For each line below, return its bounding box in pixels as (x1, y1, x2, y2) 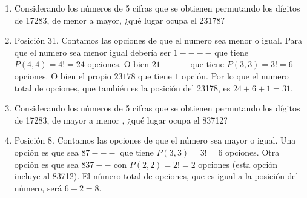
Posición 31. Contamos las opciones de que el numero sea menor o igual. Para (14, 34, 303, 47)
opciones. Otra (225, 145, 280, 158)
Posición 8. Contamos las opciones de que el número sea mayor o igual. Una (14, 134, 296, 147)
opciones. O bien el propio (14, 69, 111, 82)
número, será (14, 181, 62, 194)
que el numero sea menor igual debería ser (14, 45, 171, 58)
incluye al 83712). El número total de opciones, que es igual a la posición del (14, 170, 299, 182)
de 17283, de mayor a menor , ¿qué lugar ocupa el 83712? (14, 113, 228, 126)
